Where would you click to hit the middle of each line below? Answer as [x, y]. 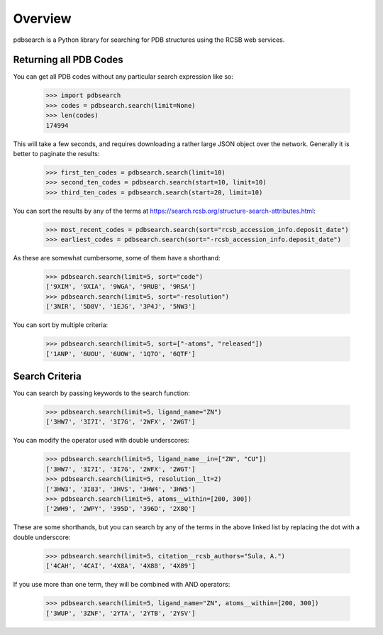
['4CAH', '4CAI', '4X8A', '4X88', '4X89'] [121, 566]
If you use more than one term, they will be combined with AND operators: [122, 585]
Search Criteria [47, 376]
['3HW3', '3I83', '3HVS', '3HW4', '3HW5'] [121, 489]
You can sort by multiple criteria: [61, 325]
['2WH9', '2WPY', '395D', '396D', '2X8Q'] [121, 509]
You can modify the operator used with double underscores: [101, 441]
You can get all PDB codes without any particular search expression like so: [123, 77]
